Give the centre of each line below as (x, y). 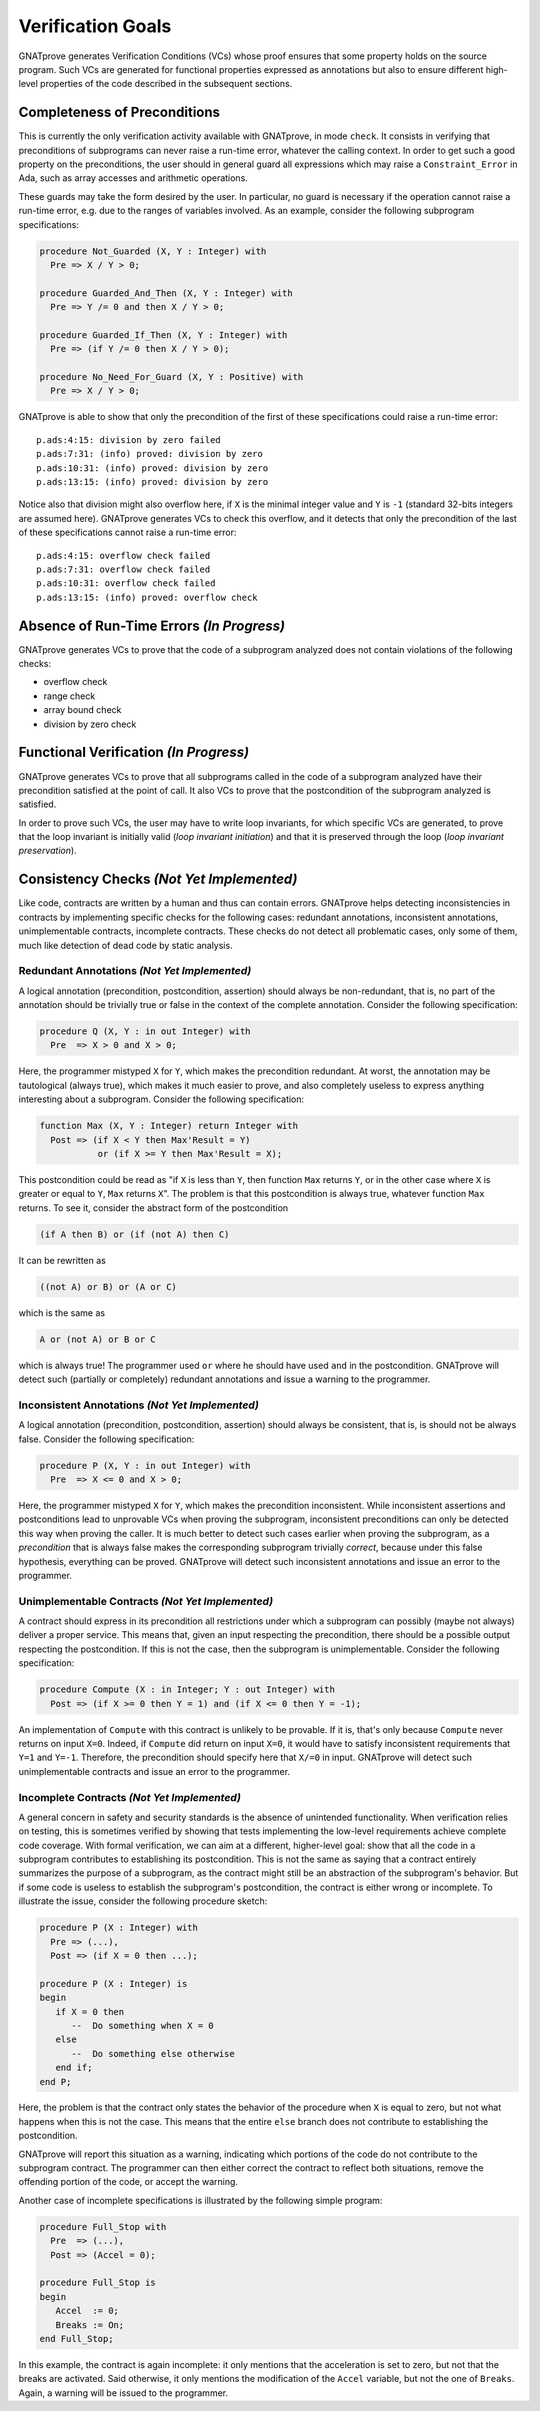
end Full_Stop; (76, 2338)
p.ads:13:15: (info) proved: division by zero (152, 482)
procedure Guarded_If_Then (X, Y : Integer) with (163, 334)
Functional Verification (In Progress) (134, 752)
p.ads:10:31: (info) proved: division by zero (152, 468)
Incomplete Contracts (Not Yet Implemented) (130, 1797)
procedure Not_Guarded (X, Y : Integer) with (153, 251)
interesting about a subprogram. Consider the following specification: (161, 1099)
